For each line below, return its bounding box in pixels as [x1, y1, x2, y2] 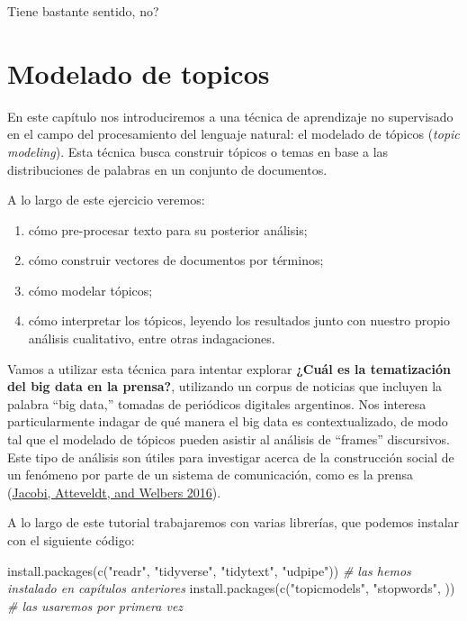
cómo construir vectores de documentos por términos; [28, 251, 324, 269]
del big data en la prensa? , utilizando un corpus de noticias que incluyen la [7, 377, 443, 396]
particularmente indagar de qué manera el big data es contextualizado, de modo [7, 412, 448, 431]
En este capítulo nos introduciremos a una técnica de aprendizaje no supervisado [7, 106, 454, 125]
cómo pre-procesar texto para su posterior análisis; [28, 220, 308, 239]
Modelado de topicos [7, 54, 270, 91]
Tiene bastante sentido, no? [7, 2, 159, 20]
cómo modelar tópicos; [28, 280, 153, 299]
